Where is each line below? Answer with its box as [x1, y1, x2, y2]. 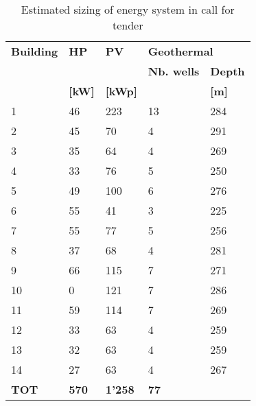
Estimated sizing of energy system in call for [21, 1, 235, 17]
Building [11, 43, 58, 59]
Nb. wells [148, 63, 200, 79]
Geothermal [148, 43, 213, 59]
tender [113, 17, 143, 33]
